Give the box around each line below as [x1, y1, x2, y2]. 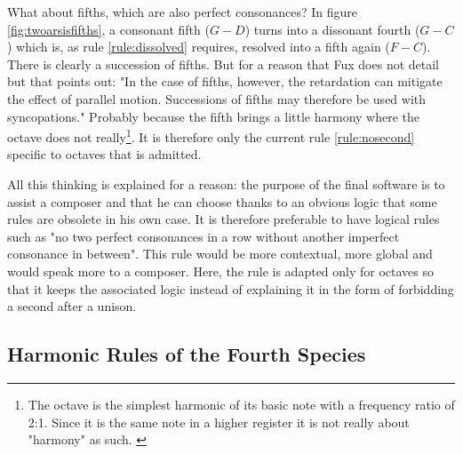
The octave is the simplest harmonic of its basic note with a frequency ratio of [28, 394, 455, 413]
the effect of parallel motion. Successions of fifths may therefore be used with [7, 89, 427, 108]
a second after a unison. [7, 297, 137, 315]
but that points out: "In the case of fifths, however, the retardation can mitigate [7, 72, 443, 91]
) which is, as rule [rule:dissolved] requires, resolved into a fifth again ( [7, 37, 390, 56]
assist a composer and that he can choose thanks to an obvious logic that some [7, 192, 437, 211]
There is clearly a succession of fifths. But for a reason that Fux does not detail [7, 54, 440, 73]
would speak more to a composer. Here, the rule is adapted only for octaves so [7, 261, 435, 280]
